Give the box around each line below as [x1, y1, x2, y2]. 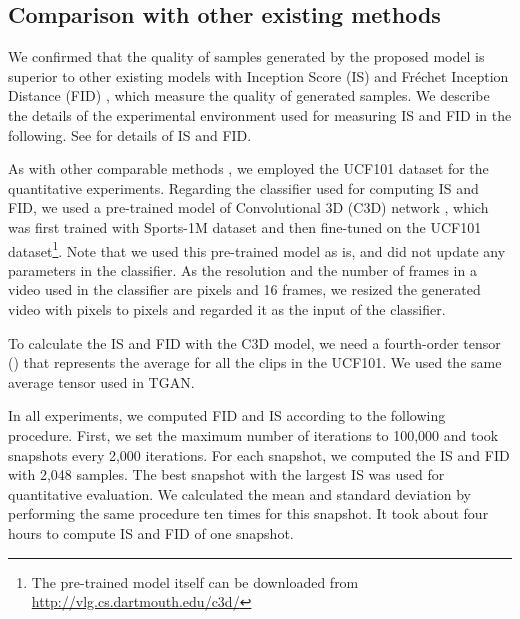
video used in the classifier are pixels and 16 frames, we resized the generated [8, 279, 481, 300]
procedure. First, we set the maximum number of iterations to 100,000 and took [8, 424, 499, 445]
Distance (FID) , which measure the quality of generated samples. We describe [8, 85, 490, 106]
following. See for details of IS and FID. [8, 124, 252, 145]
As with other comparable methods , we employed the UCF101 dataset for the [8, 158, 489, 179]
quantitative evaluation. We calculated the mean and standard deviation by [8, 483, 471, 504]
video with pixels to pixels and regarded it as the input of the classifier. [8, 298, 446, 319]
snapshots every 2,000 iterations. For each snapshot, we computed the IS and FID [8, 444, 510, 465]
